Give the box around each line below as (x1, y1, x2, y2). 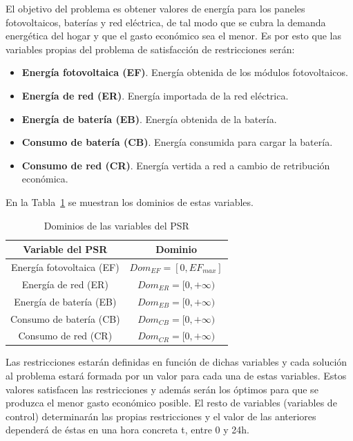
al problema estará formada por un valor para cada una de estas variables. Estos (6, 368, 347, 383)
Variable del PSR (23, 242, 108, 256)
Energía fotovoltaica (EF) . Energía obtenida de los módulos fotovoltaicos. (21, 65, 348, 79)
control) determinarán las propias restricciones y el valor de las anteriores (6, 409, 316, 423)
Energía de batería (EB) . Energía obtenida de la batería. (21, 111, 277, 126)
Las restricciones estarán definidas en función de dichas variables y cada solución (6, 355, 347, 369)
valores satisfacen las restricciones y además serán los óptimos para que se (6, 382, 318, 396)
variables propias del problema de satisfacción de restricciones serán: (6, 41, 295, 56)
